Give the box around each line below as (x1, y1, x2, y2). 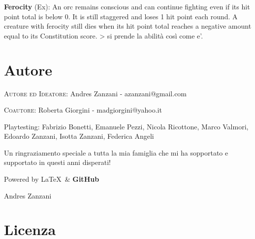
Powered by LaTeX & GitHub (4, 174, 99, 184)
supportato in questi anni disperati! (4, 157, 111, 167)
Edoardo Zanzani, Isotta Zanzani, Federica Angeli (4, 131, 154, 141)
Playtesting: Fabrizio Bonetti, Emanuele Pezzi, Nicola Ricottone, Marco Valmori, (4, 121, 249, 131)
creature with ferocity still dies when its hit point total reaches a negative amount (4, 21, 252, 31)
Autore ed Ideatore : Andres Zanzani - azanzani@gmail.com (4, 88, 187, 98)
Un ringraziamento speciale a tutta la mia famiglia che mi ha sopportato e (4, 147, 228, 158)
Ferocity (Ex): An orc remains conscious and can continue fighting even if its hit (4, 1, 250, 11)
